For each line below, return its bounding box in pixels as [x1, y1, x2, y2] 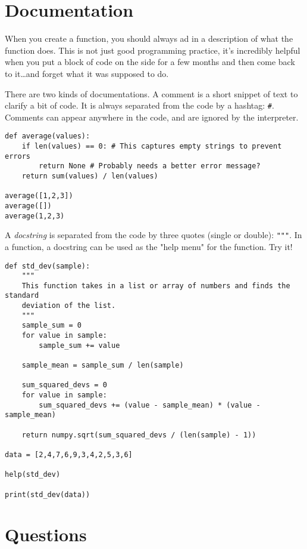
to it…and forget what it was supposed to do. [5, 67, 169, 79]
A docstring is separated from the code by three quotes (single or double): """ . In [5, 229, 302, 241]
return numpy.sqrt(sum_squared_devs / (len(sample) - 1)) [21, 430, 256, 439]
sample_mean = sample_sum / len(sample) [21, 361, 184, 370]
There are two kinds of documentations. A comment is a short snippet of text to [5, 87, 298, 100]
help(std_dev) [5, 470, 61, 479]
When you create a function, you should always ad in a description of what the [5, 32, 293, 45]
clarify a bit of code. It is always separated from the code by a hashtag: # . [5, 99, 274, 112]
